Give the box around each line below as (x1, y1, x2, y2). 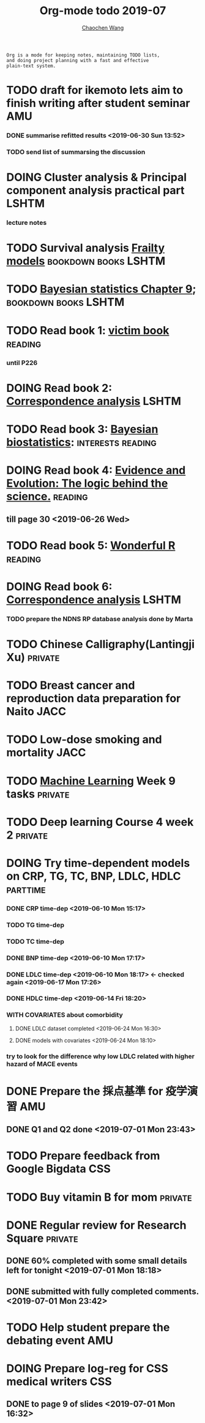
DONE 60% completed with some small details (6, 1256, 188, 1266)
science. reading (6, 490, 88, 504)
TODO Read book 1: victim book (6, 323, 170, 337)
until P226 (6, 358, 38, 367)
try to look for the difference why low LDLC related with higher (6, 1052, 195, 1060)
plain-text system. (6, 63, 56, 69)
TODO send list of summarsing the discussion (6, 147, 146, 156)
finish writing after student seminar (6, 96, 190, 111)
